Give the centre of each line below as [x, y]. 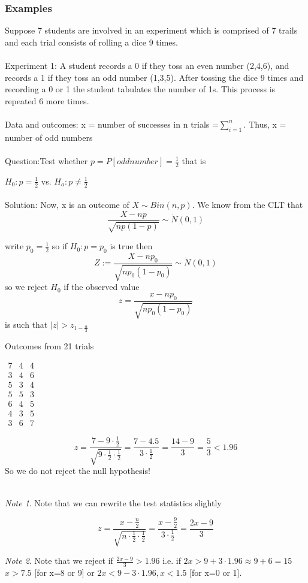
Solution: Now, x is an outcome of [67, 205]
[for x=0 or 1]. [216, 572]
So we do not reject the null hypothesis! [78, 471]
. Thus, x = [265, 124]
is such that [26, 324]
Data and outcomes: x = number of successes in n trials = [112, 124]
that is [194, 160]
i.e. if [172, 561]
